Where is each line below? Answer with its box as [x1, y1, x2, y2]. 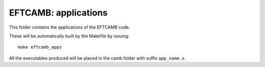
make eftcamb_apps [18, 44, 62, 50]
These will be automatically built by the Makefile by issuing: [9, 33, 130, 39]
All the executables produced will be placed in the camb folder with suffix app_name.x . [9, 55, 186, 61]
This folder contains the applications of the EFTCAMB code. [9, 24, 130, 30]
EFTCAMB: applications [9, 7, 108, 18]
